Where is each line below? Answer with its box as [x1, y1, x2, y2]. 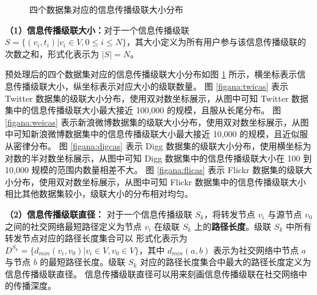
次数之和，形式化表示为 [5, 47, 99, 60]
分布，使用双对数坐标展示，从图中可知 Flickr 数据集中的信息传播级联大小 [13, 175, 306, 188]
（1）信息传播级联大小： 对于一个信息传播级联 [5, 23, 190, 36]
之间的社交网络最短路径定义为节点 [5, 219, 142, 232]
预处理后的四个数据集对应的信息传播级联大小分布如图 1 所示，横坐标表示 [5, 68, 297, 80]
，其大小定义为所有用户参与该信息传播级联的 [126, 35, 306, 48]
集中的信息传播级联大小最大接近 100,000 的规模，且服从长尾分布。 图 [5, 104, 281, 116]
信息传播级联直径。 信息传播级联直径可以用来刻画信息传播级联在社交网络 [5, 267, 299, 280]
